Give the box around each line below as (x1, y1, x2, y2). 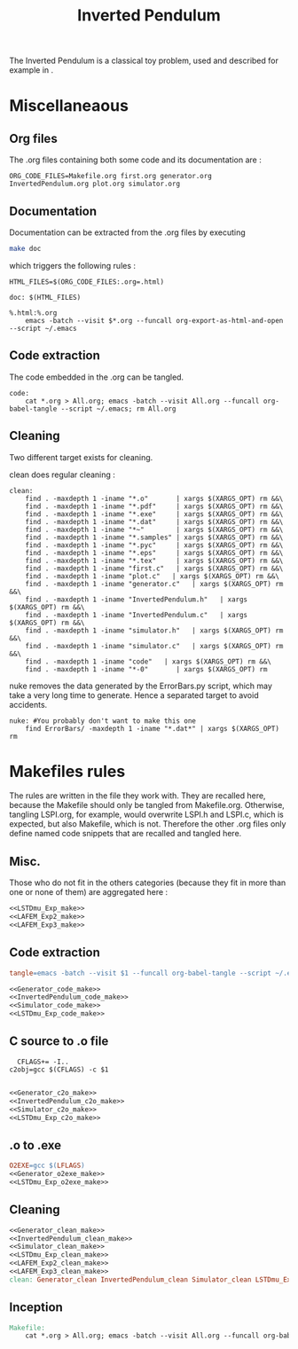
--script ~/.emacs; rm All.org (60, 404, 176, 413)
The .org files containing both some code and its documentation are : (9, 154, 262, 165)
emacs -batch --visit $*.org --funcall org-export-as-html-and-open (25, 316, 284, 325)
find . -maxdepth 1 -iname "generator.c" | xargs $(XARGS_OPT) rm (25, 579, 284, 588)
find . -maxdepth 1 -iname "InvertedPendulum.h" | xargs (25, 595, 248, 604)
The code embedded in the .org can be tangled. (9, 372, 184, 382)
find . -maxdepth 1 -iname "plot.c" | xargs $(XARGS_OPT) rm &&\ (25, 571, 279, 581)
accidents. (9, 699, 48, 710)
